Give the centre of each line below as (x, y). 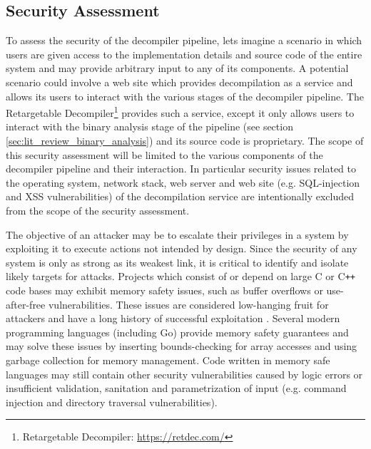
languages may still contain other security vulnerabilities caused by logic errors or (184, 374)
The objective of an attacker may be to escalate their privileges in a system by (177, 234)
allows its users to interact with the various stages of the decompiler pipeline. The (185, 96)
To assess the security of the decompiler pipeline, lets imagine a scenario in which (184, 40)
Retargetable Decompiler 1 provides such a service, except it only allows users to (180, 112)
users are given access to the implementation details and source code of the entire (184, 54)
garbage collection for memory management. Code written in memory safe (168, 360)
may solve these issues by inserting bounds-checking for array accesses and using (182, 346)
